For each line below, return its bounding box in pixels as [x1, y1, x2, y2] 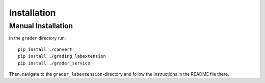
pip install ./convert [18, 46, 73, 52]
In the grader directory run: [9, 35, 66, 41]
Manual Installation [9, 21, 73, 30]
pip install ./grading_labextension [18, 54, 106, 59]
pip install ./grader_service [18, 60, 91, 66]
